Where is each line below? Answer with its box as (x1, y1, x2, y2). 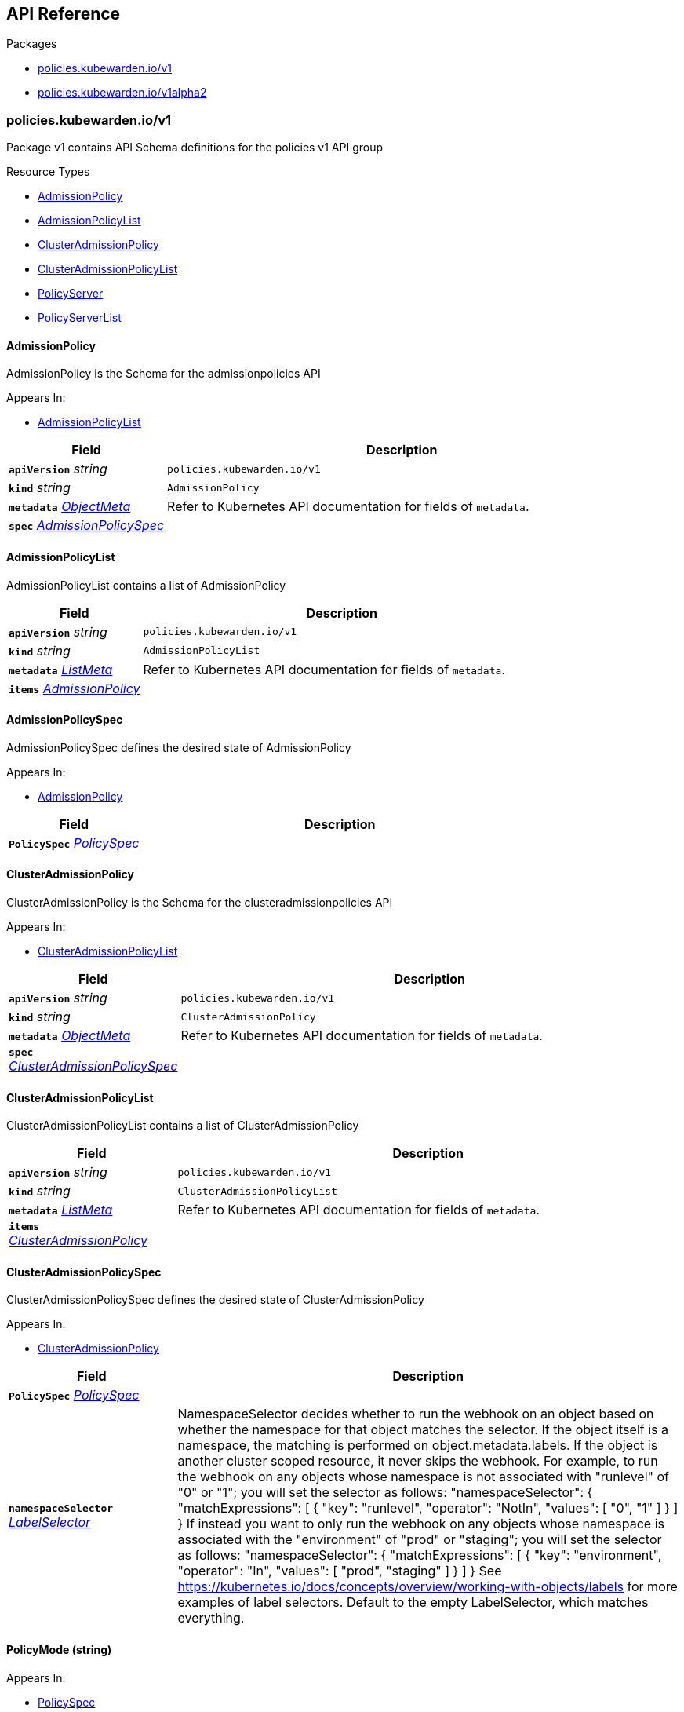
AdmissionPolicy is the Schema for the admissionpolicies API (6, 367, 321, 381)
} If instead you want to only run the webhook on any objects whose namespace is (177, 1516, 665, 1532)
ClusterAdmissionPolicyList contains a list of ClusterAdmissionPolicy (6, 1119, 359, 1133)
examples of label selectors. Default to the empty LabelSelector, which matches (177, 1594, 649, 1611)
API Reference (6, 4, 121, 24)
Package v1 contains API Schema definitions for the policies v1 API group (6, 141, 384, 155)
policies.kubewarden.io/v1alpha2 (38, 86, 207, 100)
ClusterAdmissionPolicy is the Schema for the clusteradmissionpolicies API (6, 896, 393, 910)
